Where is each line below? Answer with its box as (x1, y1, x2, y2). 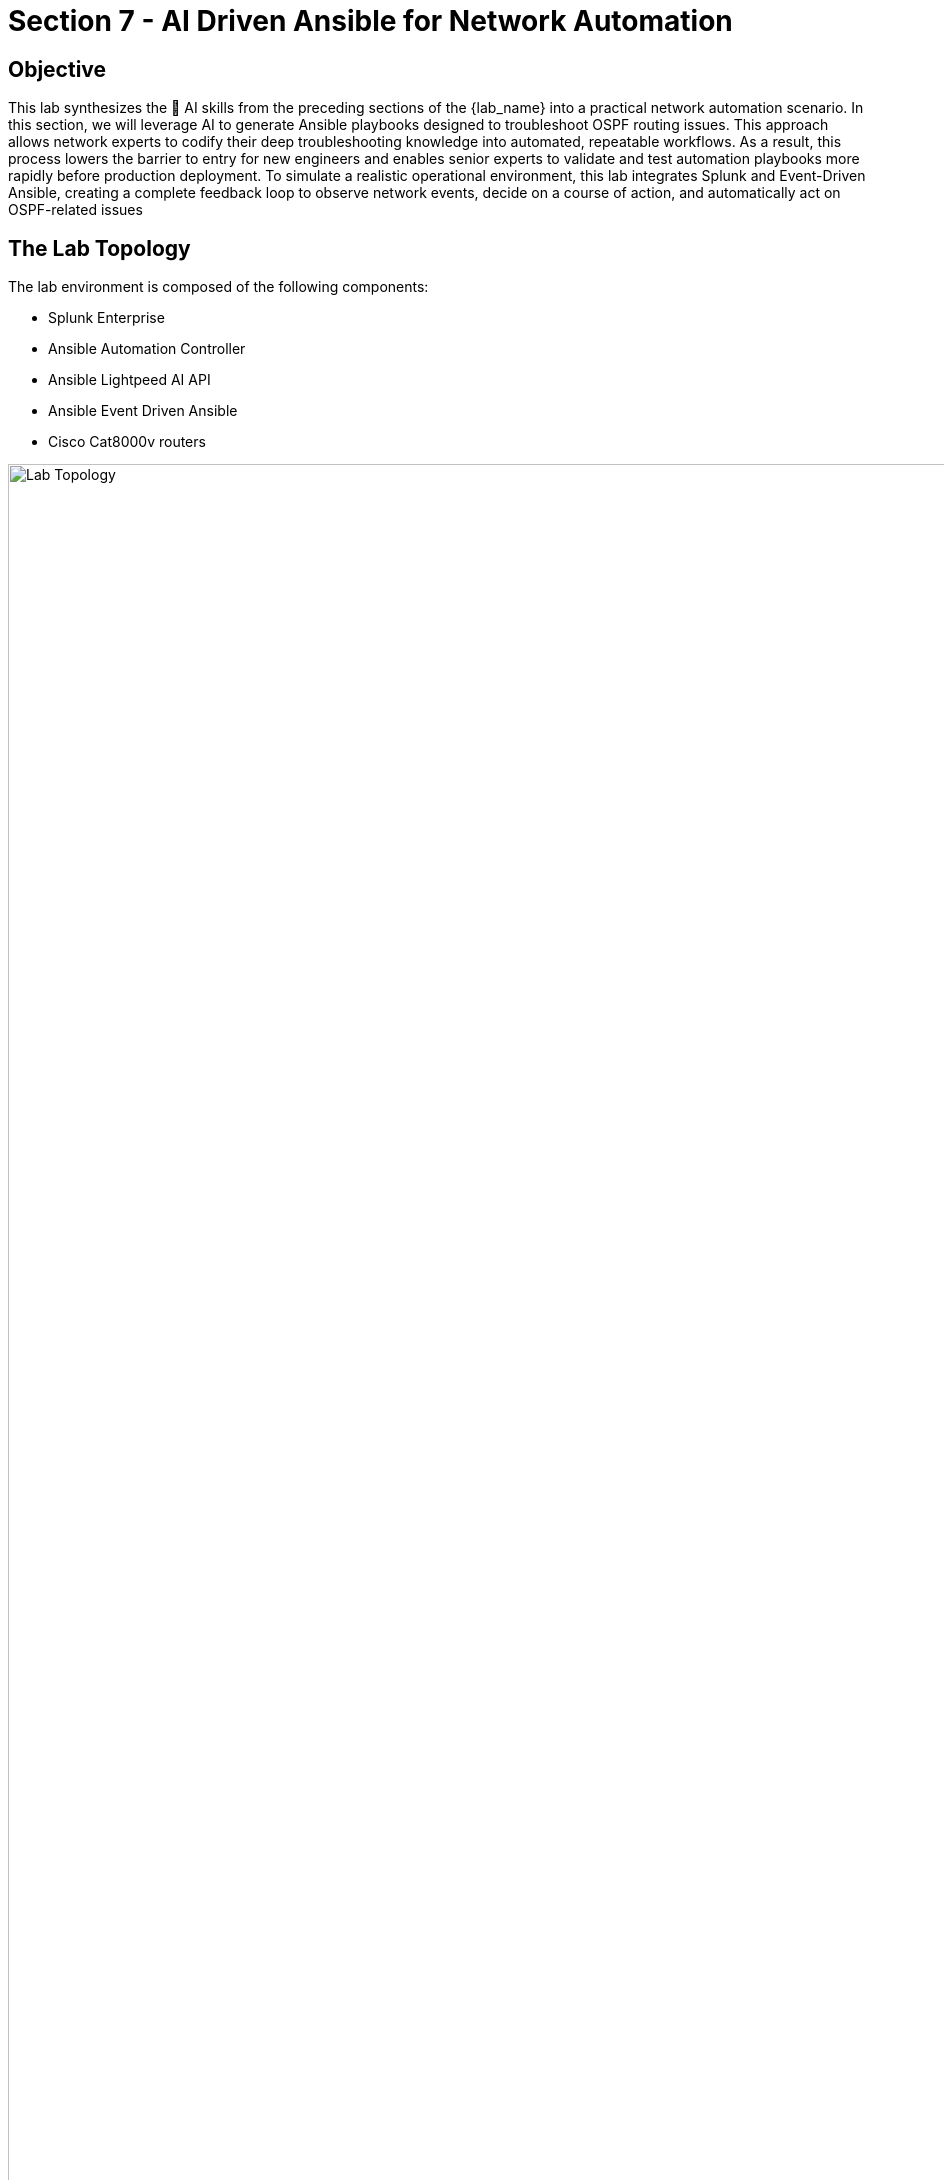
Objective (8, 56, 107, 82)
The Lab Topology (8, 235, 191, 261)
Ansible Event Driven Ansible (48, 402, 238, 420)
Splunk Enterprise (48, 309, 165, 327)
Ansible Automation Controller (48, 340, 246, 358)
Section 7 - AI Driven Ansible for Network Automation (8, 4, 733, 38)
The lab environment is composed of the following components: (8, 278, 429, 296)
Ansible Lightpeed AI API (48, 371, 211, 389)
